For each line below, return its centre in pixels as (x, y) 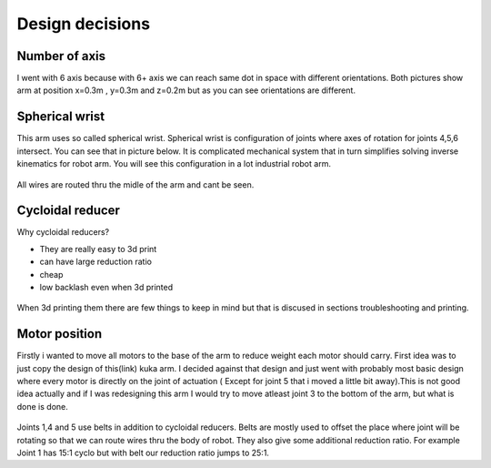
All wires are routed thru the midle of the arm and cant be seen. (135, 184)
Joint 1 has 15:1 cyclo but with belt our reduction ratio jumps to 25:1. (143, 453)
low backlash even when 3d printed (106, 287)
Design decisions (83, 24)
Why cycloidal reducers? (63, 232)
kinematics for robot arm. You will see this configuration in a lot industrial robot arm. (174, 164)
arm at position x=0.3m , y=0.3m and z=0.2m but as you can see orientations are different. (186, 90)
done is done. (42, 406)
